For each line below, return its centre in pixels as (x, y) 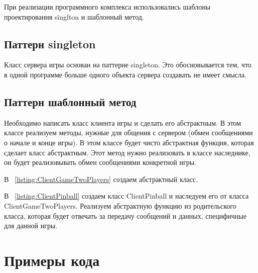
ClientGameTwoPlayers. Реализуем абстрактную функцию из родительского (120, 205)
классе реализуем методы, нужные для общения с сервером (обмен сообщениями (128, 132)
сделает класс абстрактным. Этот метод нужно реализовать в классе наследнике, (127, 152)
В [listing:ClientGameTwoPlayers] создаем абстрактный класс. (101, 179)
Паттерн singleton (50, 43)
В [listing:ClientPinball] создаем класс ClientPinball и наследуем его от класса (126, 196)
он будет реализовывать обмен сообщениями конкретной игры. (100, 162)
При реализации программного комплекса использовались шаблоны (107, 7)
